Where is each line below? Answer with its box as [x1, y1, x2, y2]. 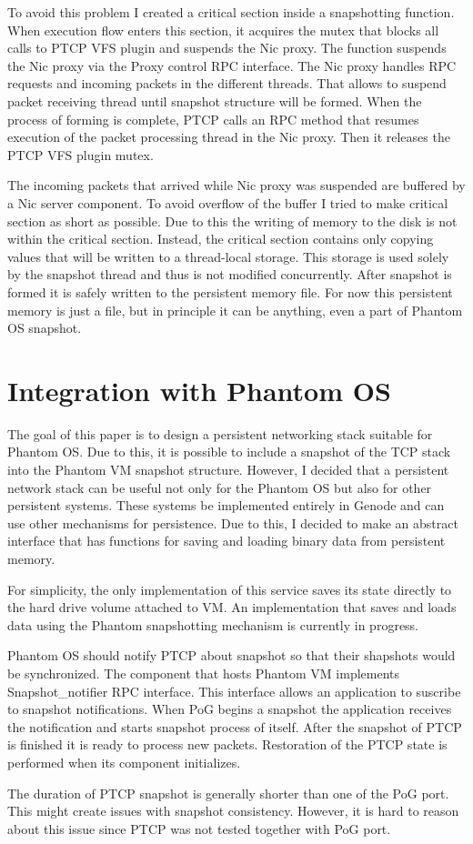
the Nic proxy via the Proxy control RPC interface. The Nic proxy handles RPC [7, 55, 457, 75]
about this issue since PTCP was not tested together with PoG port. [7, 819, 391, 838]
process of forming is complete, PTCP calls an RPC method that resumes [7, 109, 419, 128]
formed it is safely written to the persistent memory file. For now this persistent [7, 282, 453, 301]
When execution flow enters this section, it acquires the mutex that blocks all [7, 20, 439, 39]
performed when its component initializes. [7, 752, 241, 771]
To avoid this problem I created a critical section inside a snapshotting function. [7, 3, 455, 21]
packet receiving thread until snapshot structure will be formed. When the [7, 91, 422, 110]
